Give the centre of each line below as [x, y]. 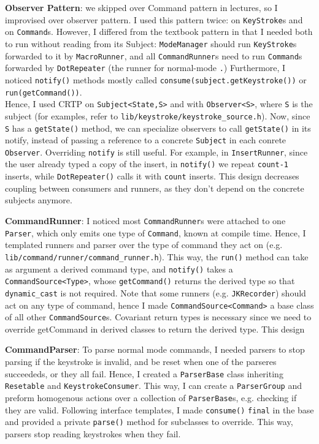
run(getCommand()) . [44, 92]
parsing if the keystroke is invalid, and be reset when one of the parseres [141, 361]
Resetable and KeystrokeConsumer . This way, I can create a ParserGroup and [153, 386]
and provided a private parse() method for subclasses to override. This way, [149, 422]
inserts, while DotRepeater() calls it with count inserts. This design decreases [152, 176]
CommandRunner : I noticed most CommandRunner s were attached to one [145, 220]
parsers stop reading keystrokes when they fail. [93, 433]
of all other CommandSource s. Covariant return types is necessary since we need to [158, 317]
